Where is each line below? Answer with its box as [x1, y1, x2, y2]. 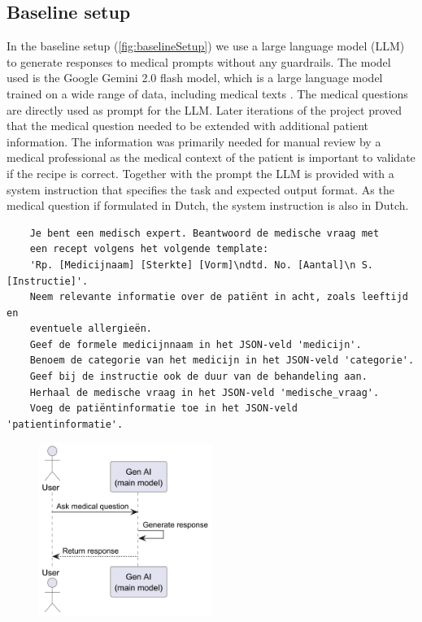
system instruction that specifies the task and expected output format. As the [7, 181, 394, 198]
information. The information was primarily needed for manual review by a [7, 133, 381, 150]
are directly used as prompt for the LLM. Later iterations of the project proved [7, 101, 402, 118]
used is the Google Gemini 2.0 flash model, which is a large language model [7, 69, 383, 86]
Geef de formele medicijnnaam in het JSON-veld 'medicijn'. [29, 338, 362, 350]
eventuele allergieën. [29, 323, 152, 335]
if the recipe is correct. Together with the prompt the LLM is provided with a [7, 164, 394, 181]
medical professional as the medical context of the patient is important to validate [7, 149, 415, 166]
